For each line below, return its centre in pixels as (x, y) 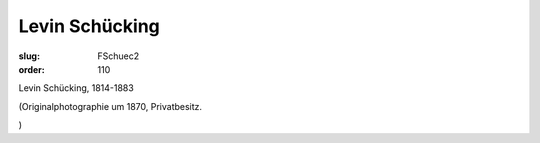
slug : (29, 56)
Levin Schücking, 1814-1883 (76, 88)
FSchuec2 (118, 56)
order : (31, 69)
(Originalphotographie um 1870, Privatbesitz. (110, 106)
